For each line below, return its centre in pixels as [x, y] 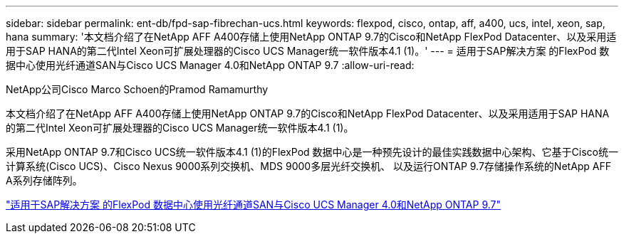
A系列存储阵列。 [44, 180]
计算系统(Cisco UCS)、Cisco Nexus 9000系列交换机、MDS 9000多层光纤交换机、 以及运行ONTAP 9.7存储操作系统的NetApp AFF [309, 166]
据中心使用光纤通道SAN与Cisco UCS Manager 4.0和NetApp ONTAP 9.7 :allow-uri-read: [210, 65]
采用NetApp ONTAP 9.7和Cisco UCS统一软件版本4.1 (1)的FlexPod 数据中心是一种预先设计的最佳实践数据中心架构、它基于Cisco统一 [312, 152]
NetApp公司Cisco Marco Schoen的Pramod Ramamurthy [137, 89]
